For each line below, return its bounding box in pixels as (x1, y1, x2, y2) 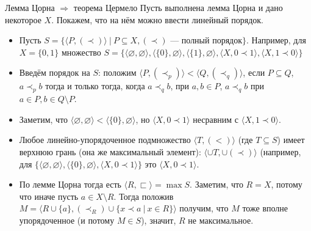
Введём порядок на (19, 66, 90, 79)
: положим (98, 66, 137, 79)
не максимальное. (188, 213, 254, 226)
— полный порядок (170, 37, 243, 46)
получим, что (179, 202, 229, 215)
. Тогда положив (113, 189, 174, 202)
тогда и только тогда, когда (45, 79, 145, 92)
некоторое (5, 13, 41, 26)
